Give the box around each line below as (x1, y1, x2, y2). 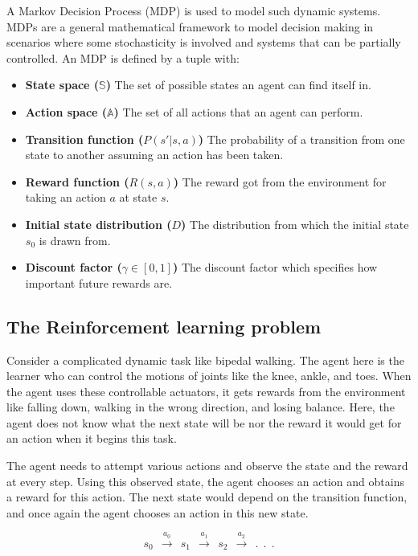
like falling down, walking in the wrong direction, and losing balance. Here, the (6, 399, 395, 415)
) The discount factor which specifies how (172, 259, 378, 276)
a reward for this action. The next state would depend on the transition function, (6, 489, 408, 505)
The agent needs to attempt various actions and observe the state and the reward (6, 457, 408, 474)
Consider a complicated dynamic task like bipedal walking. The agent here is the (6, 351, 404, 368)
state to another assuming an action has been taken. (25, 146, 284, 163)
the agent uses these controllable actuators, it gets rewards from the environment (6, 382, 406, 399)
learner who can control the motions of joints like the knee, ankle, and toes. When (6, 367, 412, 384)
